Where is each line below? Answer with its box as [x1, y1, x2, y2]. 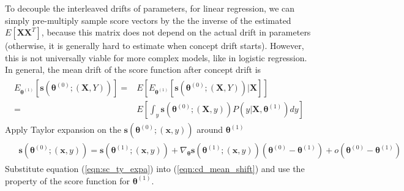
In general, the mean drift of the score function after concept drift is [5, 63, 261, 76]
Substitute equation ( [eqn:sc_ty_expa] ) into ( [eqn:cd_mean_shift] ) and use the [5, 162, 305, 175]
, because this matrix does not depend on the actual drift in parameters [41, 26, 311, 39]
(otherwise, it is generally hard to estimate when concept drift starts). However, [5, 39, 304, 52]
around [196, 123, 223, 136]
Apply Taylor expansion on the [5, 123, 121, 136]
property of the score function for [5, 174, 130, 187]
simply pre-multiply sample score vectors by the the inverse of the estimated [5, 13, 291, 26]
